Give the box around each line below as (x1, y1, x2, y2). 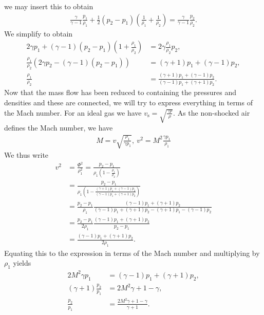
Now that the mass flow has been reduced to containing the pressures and (4, 87, 237, 98)
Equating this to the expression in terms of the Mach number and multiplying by (4, 247, 260, 258)
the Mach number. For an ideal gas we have (4, 107, 142, 118)
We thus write (4, 150, 49, 160)
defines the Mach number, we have (4, 122, 113, 133)
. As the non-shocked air (173, 107, 250, 118)
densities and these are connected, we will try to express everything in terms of (4, 97, 253, 107)
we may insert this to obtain (4, 1, 93, 11)
